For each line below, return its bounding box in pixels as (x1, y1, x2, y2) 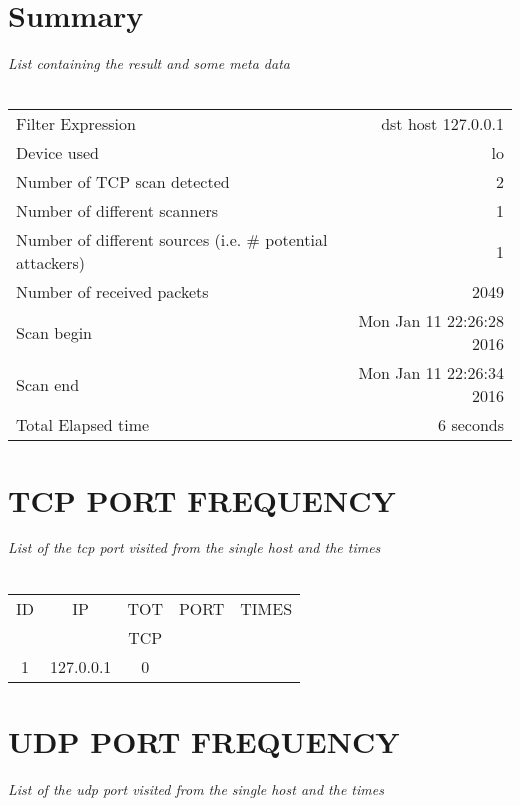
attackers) (16, 251, 86, 275)
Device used (16, 141, 99, 165)
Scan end (16, 372, 80, 396)
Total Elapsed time (16, 413, 150, 437)
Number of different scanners (16, 199, 219, 223)
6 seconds (438, 413, 504, 437)
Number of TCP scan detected (16, 170, 230, 194)
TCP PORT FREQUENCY (8, 479, 396, 520)
